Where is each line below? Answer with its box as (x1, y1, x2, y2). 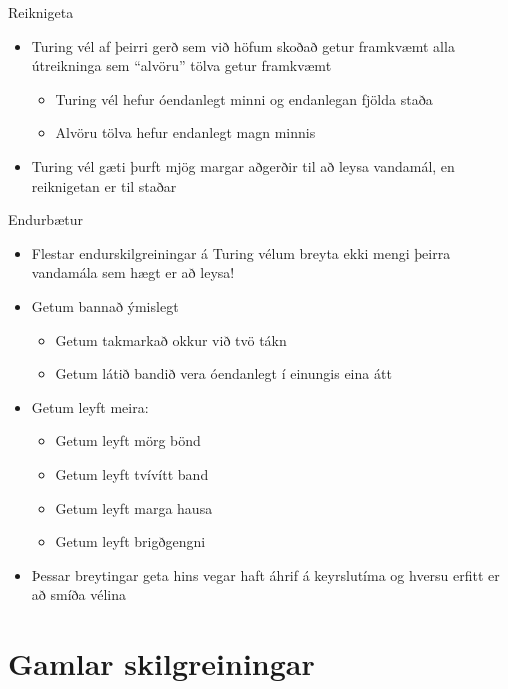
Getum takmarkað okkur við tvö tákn (55, 329, 287, 350)
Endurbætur (8, 209, 83, 230)
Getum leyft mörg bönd (55, 430, 201, 451)
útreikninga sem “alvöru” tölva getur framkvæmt (31, 55, 332, 76)
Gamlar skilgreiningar (8, 643, 315, 684)
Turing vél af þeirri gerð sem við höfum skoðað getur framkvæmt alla (31, 35, 455, 56)
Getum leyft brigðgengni (55, 531, 206, 552)
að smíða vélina (31, 584, 126, 605)
